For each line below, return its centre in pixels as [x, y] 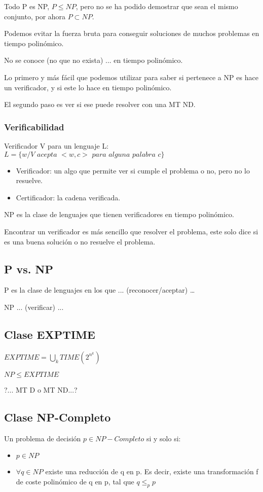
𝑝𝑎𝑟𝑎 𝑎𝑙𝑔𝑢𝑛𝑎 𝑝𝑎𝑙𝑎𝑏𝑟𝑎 [124, 154]
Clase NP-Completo [58, 417]
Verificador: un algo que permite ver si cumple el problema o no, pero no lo [133, 170]
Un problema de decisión [43, 438]
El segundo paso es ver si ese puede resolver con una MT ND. [100, 104]
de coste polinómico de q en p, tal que [75, 481]
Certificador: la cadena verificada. [68, 197]
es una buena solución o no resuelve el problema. [80, 241]
